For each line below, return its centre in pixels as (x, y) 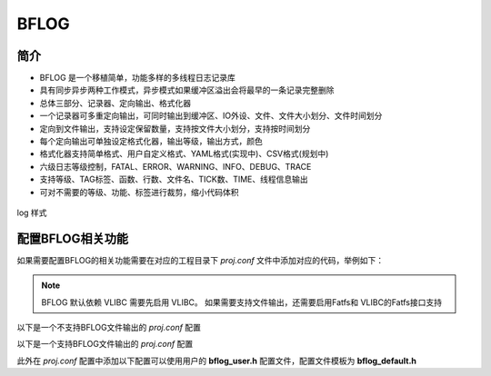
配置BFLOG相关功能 (73, 238)
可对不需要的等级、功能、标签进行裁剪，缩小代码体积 (139, 192)
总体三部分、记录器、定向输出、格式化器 (115, 103)
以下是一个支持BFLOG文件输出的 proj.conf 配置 (105, 344)
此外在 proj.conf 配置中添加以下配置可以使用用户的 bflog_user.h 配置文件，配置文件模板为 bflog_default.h (217, 361)
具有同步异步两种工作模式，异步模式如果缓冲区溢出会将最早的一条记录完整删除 (187, 90)
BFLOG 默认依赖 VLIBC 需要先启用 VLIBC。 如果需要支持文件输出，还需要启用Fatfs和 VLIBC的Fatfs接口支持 (242, 302)
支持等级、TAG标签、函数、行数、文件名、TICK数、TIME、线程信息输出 (174, 179)
